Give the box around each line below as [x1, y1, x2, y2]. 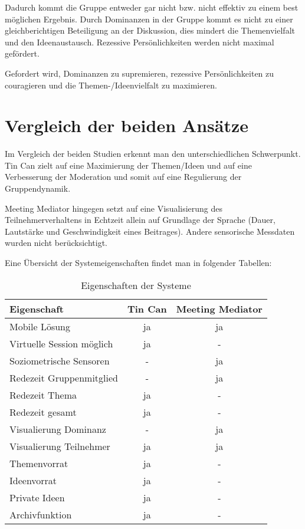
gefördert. [5, 47, 40, 60]
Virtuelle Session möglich [9, 336, 113, 350]
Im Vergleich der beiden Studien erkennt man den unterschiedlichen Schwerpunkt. [5, 147, 301, 160]
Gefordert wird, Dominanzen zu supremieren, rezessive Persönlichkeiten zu [5, 67, 274, 79]
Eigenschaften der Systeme [81, 278, 191, 292]
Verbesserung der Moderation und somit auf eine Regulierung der [5, 170, 242, 183]
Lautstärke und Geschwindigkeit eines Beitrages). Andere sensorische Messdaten [5, 225, 295, 237]
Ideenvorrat [9, 473, 57, 487]
